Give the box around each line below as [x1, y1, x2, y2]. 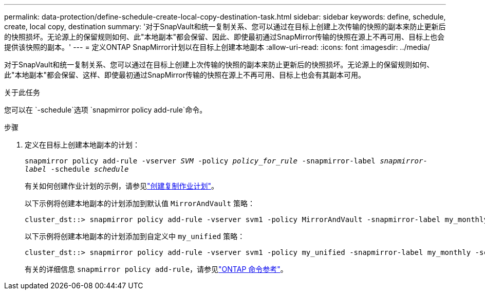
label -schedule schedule [25, 165, 129, 173]
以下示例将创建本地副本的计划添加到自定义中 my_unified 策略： [25, 232, 245, 241]
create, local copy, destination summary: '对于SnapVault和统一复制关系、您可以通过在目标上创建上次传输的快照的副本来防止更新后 [4, 22, 446, 31]
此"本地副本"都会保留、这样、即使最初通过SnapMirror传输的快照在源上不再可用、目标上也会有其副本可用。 [4, 70, 365, 79]
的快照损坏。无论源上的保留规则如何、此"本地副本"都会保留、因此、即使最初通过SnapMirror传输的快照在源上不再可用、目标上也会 [4, 32, 444, 41]
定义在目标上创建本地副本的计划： [25, 140, 140, 149]
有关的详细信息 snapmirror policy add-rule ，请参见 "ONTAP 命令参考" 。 [25, 265, 288, 273]
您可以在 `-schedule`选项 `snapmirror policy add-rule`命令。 [4, 105, 207, 114]
